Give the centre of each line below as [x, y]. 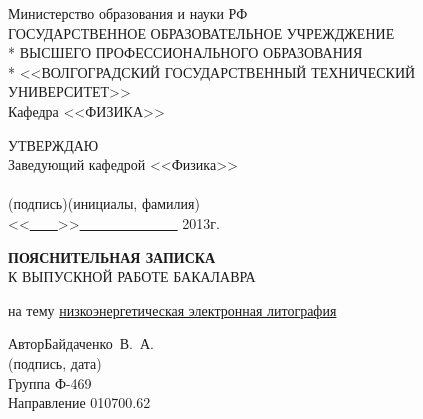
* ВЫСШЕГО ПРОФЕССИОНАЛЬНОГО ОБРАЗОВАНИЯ [185, 52]
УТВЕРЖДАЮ [53, 144]
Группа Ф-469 [50, 382]
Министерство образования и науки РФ [128, 13]
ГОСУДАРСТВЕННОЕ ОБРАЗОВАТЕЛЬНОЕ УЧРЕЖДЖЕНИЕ [201, 32]
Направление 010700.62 [79, 402]
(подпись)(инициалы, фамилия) [104, 203]
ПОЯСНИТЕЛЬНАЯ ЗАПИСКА [112, 256]
